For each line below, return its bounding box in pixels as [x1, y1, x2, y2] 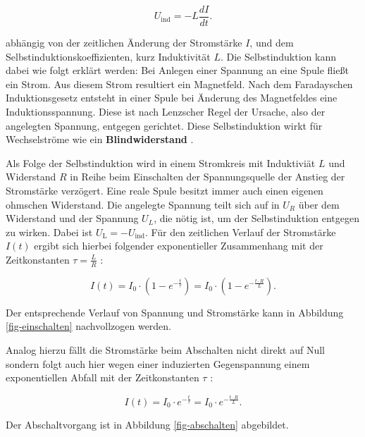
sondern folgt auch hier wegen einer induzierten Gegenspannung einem [6, 356, 310, 371]
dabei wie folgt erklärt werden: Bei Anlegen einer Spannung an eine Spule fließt [6, 63, 349, 78]
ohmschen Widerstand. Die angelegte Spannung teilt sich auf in [6, 197, 280, 211]
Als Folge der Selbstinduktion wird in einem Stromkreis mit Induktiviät [6, 155, 316, 170]
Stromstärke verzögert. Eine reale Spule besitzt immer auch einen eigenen [6, 183, 323, 197]
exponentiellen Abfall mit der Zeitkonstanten [6, 370, 199, 385]
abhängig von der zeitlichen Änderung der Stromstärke [6, 35, 242, 50]
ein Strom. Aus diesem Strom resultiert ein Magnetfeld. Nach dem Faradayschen [6, 76, 353, 91]
